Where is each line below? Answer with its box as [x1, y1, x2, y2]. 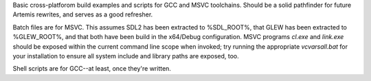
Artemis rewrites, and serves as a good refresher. [12, 10, 153, 19]
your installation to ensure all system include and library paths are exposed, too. [12, 51, 240, 60]
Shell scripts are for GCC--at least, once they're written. [12, 65, 172, 73]
